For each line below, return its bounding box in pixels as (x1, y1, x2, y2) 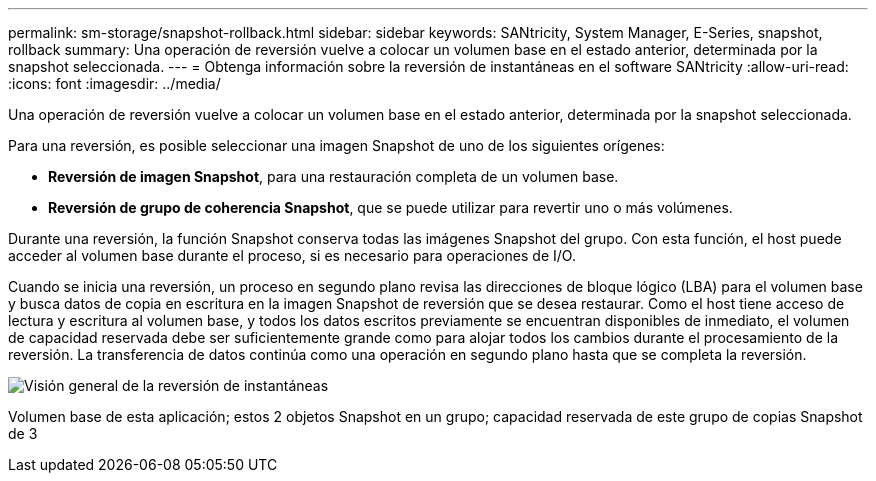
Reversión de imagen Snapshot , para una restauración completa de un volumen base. (48, 168, 619, 185)
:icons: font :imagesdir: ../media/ (8, 75, 221, 92)
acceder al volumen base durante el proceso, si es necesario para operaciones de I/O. (8, 247, 576, 264)
